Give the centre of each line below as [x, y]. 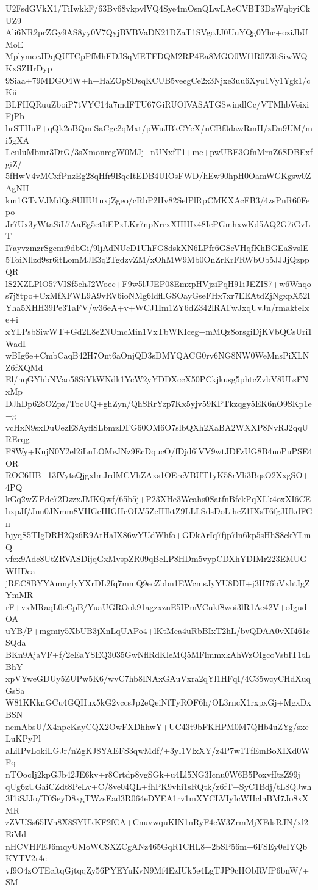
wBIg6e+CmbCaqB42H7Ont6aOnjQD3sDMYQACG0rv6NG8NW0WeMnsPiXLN [157, 355]
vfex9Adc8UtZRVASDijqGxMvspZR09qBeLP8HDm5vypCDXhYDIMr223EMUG [156, 559]
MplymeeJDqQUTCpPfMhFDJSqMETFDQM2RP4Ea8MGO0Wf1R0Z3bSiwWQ [157, 56]
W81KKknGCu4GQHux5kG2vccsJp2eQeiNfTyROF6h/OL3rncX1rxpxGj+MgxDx [158, 702]
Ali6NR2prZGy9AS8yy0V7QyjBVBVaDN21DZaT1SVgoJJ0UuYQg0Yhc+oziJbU [157, 32]
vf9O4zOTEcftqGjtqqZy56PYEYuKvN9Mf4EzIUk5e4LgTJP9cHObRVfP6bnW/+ [157, 870]
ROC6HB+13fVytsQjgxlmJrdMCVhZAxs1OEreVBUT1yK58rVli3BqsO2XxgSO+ [157, 475]
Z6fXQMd [24, 367]
